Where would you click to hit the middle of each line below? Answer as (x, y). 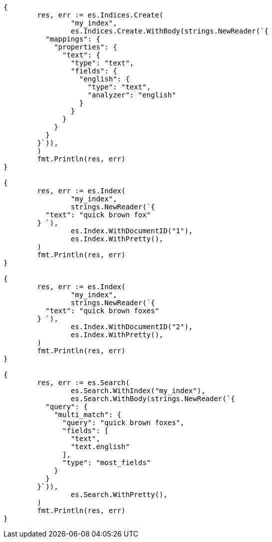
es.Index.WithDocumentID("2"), (132, 327)
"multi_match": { (88, 415)
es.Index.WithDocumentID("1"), (132, 231)
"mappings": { (73, 39)
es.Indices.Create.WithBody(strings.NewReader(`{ (170, 31)
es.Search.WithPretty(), (119, 495)
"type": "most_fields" (107, 463)
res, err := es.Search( (83, 383)
